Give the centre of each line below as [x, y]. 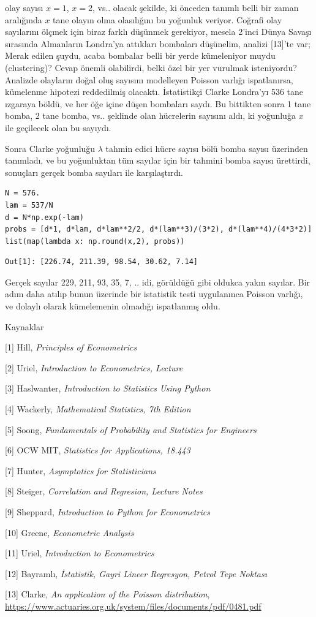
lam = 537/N [29, 205]
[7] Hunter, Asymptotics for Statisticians [81, 470]
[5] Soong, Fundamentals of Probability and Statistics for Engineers [131, 429]
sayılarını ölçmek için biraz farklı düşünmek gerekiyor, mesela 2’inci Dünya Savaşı [158, 32]
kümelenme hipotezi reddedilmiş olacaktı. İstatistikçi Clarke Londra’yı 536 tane [154, 92]
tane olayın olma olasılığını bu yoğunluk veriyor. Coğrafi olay [167, 19]
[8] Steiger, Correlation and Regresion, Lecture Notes [104, 491]
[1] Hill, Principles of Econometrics [71, 347]
